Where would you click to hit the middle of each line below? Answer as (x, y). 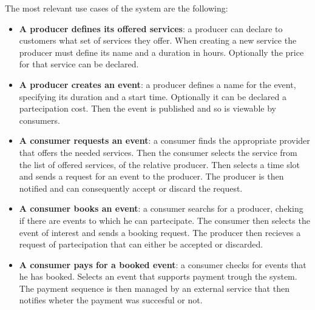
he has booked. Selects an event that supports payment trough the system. (158, 276)
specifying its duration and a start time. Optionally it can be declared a (153, 96)
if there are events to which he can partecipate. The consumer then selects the (164, 220)
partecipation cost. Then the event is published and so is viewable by (147, 108)
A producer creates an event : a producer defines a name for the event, (157, 84)
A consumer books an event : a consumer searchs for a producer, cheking (161, 208)
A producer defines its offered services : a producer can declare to (151, 28)
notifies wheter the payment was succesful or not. (111, 300)
